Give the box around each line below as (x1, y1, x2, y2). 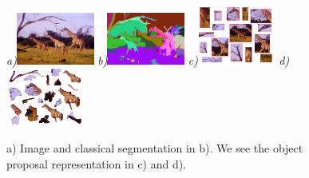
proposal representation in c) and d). (6, 155, 187, 172)
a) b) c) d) (6, 51, 290, 68)
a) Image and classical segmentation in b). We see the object (6, 140, 303, 156)
